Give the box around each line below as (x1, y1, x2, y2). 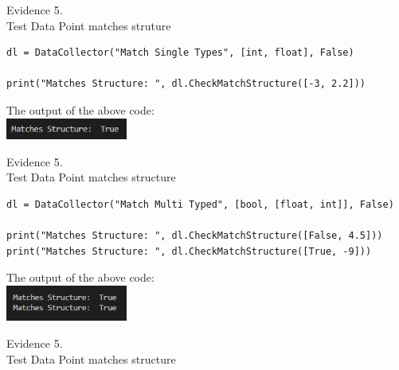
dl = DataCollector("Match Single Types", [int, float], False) (6, 47, 354, 59)
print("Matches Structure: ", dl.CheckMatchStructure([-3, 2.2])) (6, 78, 366, 90)
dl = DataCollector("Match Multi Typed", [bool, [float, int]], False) (6, 198, 394, 210)
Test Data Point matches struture (6, 17, 171, 33)
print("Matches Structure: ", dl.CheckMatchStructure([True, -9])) (6, 245, 372, 257)
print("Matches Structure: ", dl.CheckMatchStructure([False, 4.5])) (6, 229, 383, 241)
